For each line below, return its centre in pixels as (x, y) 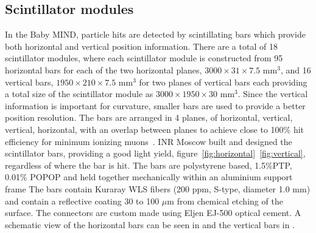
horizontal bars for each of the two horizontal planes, (104, 69)
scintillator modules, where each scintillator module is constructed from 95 (144, 58)
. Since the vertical (273, 94)
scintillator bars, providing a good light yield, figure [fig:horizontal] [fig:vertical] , (155, 153)
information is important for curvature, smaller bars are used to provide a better (155, 105)
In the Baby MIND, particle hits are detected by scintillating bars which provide (155, 34)
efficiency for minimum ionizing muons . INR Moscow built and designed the (149, 141)
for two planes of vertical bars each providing (223, 82)
